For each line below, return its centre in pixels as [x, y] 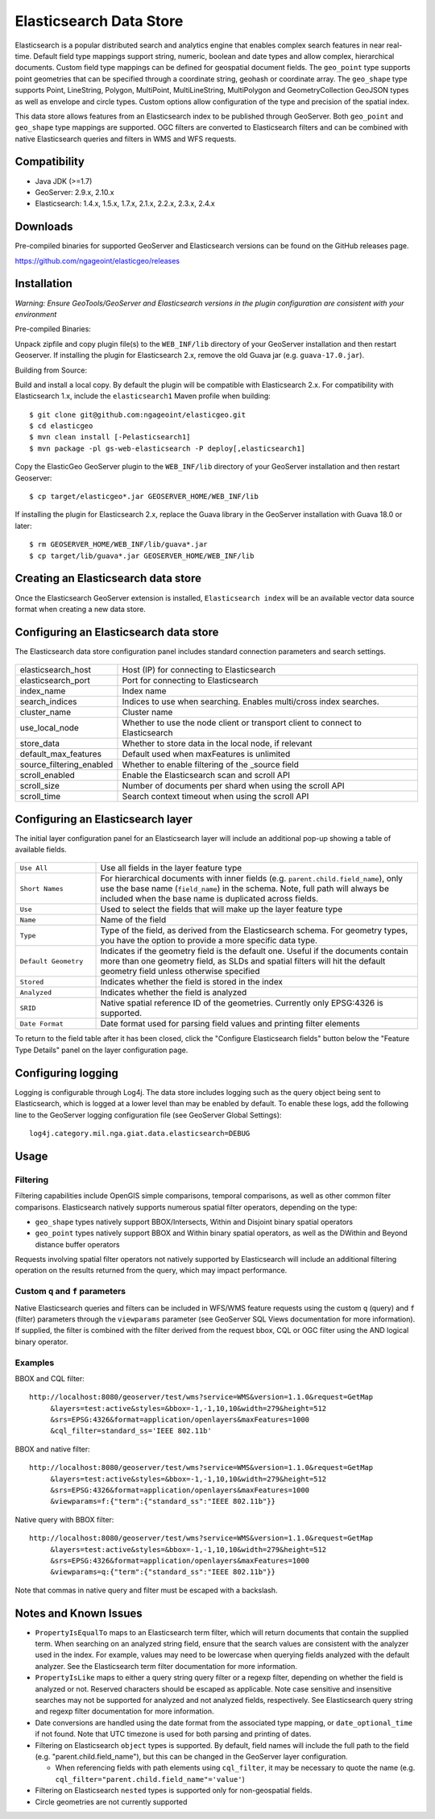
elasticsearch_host [56, 670]
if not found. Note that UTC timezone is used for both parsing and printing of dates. [173, 1734]
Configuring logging [66, 1073]
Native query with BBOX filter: [64, 1519]
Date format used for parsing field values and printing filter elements [230, 1024]
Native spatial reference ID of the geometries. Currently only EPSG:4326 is [242, 1003]
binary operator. [41, 1342]
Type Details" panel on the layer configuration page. [101, 1050]
